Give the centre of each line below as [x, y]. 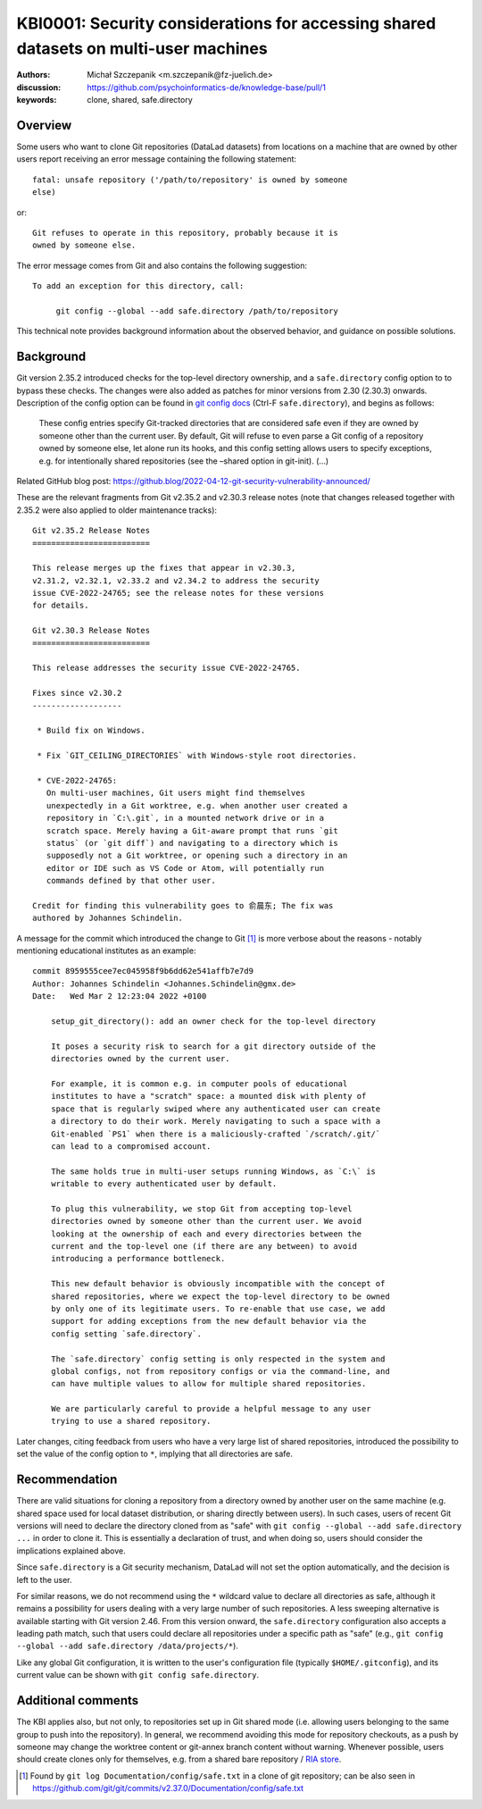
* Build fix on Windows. [91, 731]
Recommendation [67, 1480]
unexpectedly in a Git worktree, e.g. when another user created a [197, 805]
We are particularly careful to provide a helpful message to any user [211, 1409]
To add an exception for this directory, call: [138, 286]
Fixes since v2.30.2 [77, 693]
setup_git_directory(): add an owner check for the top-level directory [213, 1021]
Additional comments [77, 1700]
